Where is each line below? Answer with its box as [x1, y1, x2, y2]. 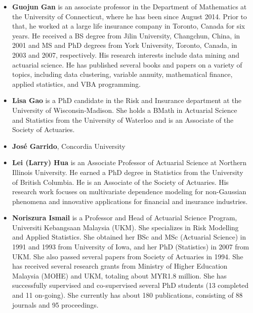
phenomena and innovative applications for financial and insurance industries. [12, 196, 248, 206]
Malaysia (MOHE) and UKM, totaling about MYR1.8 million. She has [12, 270, 227, 280]
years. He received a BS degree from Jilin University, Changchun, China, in [12, 30, 240, 40]
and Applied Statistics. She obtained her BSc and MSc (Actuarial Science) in [12, 232, 246, 242]
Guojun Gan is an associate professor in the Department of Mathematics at [12, 1, 247, 11]
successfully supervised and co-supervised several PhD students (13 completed [12, 280, 249, 290]
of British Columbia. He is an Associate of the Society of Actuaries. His [12, 176, 229, 187]
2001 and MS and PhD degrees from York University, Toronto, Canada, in [12, 40, 237, 50]
